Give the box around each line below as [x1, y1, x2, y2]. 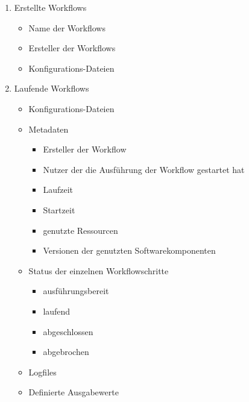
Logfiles [28, 365, 57, 378]
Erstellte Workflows [14, 1, 87, 13]
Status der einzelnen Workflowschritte [28, 264, 169, 277]
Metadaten [28, 122, 69, 135]
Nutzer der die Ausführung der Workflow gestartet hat [43, 163, 245, 175]
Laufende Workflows [14, 82, 89, 95]
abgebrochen [43, 345, 89, 358]
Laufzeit [43, 183, 73, 196]
